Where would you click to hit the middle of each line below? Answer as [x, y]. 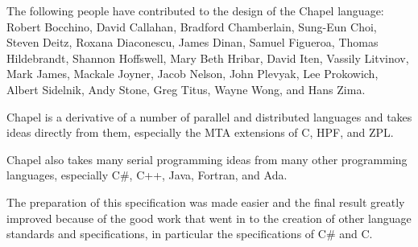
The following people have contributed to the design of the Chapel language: [195, 10]
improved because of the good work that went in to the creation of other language [209, 218]
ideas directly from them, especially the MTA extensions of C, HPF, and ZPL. [200, 132]
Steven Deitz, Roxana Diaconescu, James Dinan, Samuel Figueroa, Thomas [192, 42]
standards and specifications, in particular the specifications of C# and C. [190, 234]
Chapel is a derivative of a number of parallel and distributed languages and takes [209, 116]
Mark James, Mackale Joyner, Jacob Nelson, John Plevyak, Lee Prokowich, [192, 74]
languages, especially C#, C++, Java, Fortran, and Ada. [147, 175]
